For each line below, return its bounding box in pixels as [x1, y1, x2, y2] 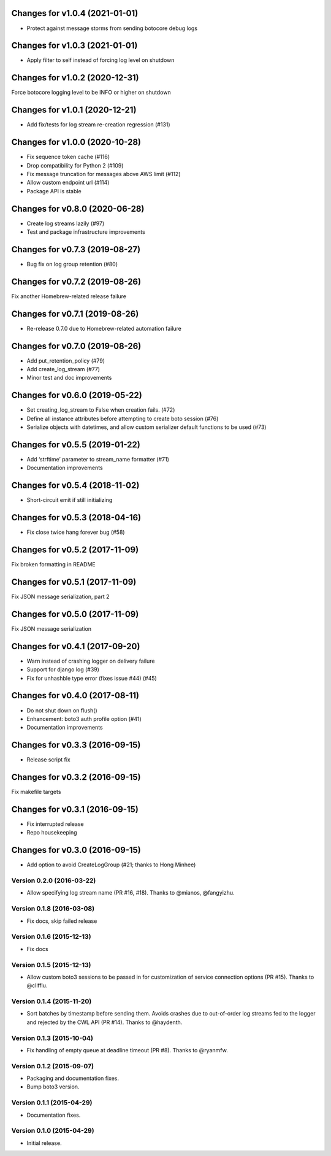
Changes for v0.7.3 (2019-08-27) [11, 244, 141, 255]
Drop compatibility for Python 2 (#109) [26, 161, 124, 169]
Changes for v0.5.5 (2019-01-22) [11, 439, 140, 450]
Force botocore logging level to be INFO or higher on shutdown [11, 89, 171, 96]
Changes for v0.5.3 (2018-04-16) [11, 512, 141, 523]
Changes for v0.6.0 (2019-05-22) [11, 390, 142, 401]
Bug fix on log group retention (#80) [26, 260, 118, 268]
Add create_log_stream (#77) [26, 366, 101, 373]
